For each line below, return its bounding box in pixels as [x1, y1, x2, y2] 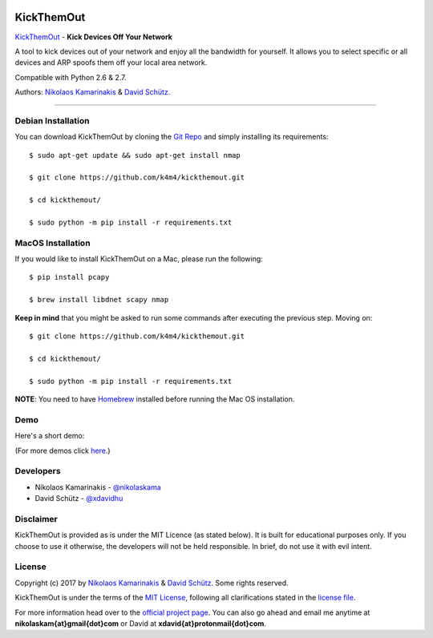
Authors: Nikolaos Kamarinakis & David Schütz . [14, 87, 171, 97]
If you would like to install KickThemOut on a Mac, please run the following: [14, 254, 264, 264]
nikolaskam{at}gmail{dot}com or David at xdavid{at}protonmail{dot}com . [14, 618, 266, 628]
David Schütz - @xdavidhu [34, 494, 123, 503]
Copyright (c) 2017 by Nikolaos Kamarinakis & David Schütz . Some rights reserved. [14, 578, 289, 588]
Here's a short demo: [14, 431, 85, 441]
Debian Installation [14, 115, 90, 126]
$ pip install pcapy [29, 273, 110, 282]
